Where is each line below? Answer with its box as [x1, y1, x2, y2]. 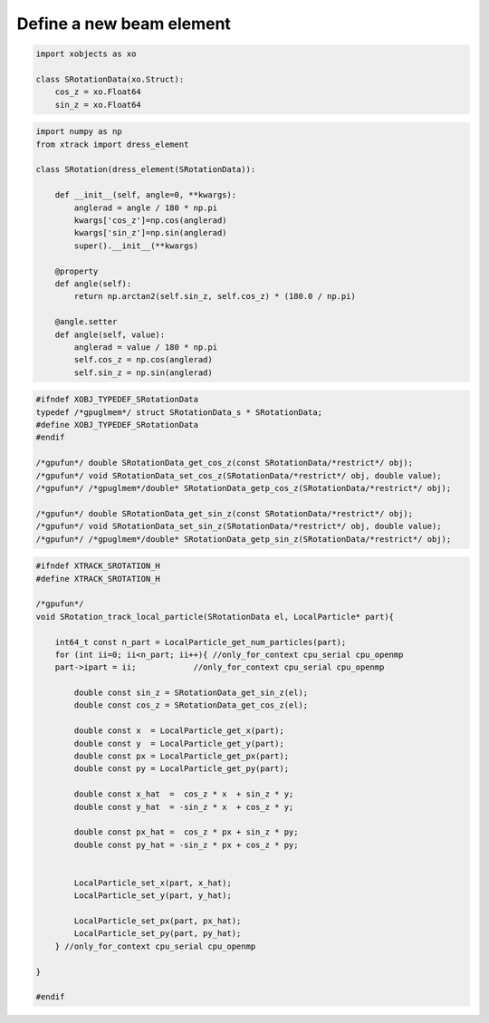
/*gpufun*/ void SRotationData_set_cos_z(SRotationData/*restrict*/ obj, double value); [35, 470, 443, 480]
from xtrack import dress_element [35, 139, 189, 150]
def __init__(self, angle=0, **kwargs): [54, 190, 237, 200]
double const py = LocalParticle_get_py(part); [73, 764, 290, 774]
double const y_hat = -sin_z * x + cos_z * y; [73, 802, 294, 812]
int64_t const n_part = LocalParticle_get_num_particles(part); [54, 637, 347, 647]
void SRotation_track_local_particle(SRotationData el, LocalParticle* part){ [35, 612, 394, 622]
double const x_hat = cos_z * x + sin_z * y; [73, 789, 294, 799]
